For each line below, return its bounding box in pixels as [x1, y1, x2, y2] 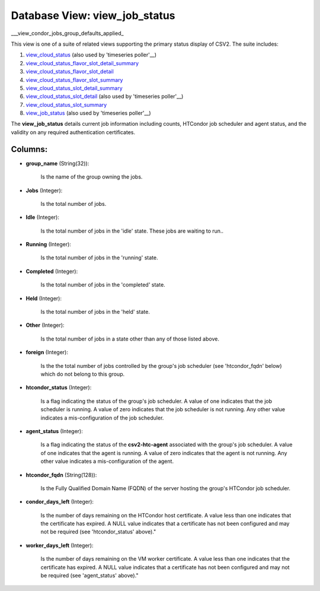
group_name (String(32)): [25, 160, 89, 167]
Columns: [11, 144, 48, 154]
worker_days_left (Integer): [25, 542, 94, 549]
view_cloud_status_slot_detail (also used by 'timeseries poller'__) [25, 93, 184, 100]
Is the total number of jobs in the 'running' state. [40, 254, 158, 261]
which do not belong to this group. [40, 371, 124, 377]
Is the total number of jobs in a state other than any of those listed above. [40, 335, 219, 342]
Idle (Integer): [25, 214, 59, 221]
